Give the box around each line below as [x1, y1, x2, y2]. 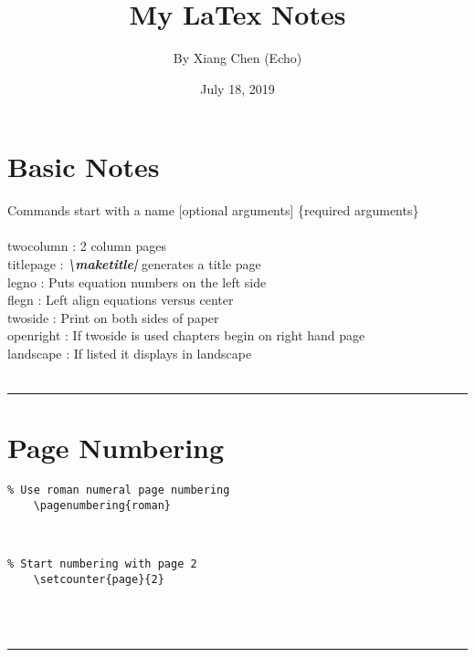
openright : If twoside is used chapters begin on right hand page [7, 326, 365, 345]
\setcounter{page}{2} [33, 572, 164, 586]
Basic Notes [7, 148, 160, 185]
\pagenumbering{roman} [33, 498, 171, 512]
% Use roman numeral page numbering [7, 484, 230, 497]
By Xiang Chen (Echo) [173, 48, 302, 68]
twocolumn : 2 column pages [7, 236, 166, 255]
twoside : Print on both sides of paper [7, 308, 219, 327]
